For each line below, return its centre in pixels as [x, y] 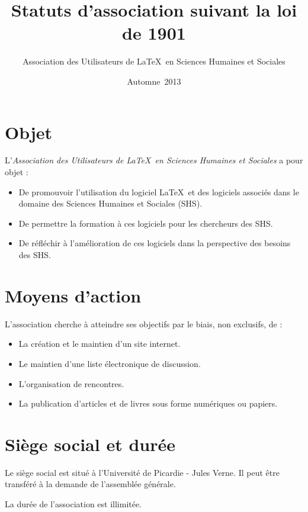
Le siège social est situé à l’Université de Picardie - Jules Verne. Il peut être [142, 472]
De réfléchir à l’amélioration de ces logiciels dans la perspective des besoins [155, 243]
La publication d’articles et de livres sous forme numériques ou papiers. [148, 403]
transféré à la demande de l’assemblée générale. [90, 484]
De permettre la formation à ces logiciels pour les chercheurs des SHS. [146, 223]
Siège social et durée [90, 444]
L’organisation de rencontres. [71, 383]
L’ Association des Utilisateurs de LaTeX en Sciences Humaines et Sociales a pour [154, 160]
